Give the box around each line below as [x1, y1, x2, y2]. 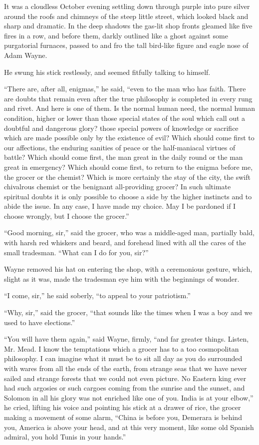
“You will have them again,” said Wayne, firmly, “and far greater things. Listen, [4, 334, 249, 344]
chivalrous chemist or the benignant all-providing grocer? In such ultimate [4, 181, 231, 192]
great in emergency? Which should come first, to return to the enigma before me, [4, 161, 253, 172]
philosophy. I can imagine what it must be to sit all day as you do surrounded [4, 353, 243, 364]
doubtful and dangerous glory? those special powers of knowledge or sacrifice [4, 122, 239, 133]
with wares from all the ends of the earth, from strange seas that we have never [4, 363, 247, 373]
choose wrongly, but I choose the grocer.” [4, 210, 129, 221]
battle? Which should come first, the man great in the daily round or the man [4, 152, 243, 162]
